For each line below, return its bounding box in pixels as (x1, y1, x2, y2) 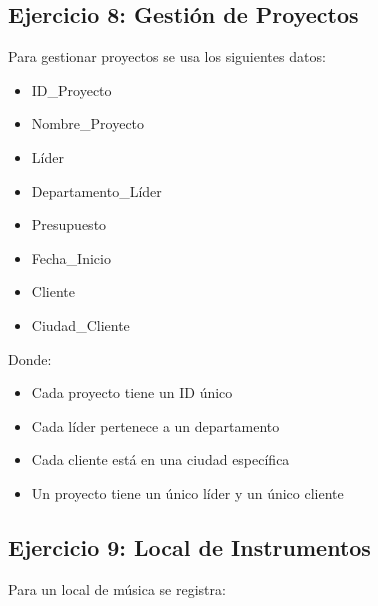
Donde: (8, 348, 52, 369)
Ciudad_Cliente (31, 314, 130, 335)
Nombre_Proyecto (31, 113, 145, 134)
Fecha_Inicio (31, 247, 111, 268)
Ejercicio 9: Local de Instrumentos (8, 531, 371, 562)
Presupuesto (31, 214, 107, 235)
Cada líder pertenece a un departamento (31, 415, 280, 436)
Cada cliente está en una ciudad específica (31, 449, 290, 470)
